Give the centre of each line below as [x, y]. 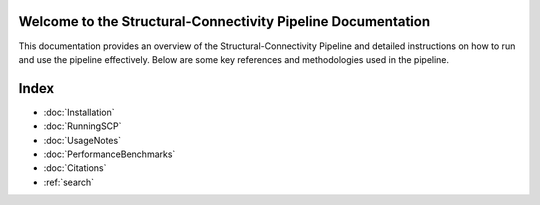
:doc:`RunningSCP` [82, 126]
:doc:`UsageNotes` [82, 140]
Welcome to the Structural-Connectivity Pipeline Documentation [224, 21]
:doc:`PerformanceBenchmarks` [109, 154]
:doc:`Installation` [79, 112]
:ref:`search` [69, 182]
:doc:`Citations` [75, 168]
